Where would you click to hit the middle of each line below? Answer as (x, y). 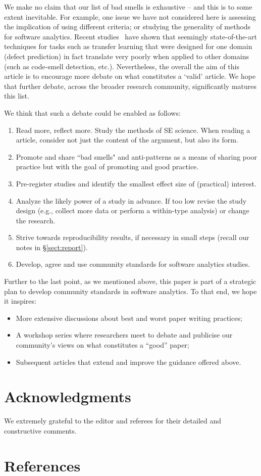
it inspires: (20, 301)
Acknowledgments (68, 396)
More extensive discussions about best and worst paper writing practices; (129, 318)
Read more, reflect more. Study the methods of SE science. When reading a (133, 130)
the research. (36, 220)
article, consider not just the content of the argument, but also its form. (127, 140)
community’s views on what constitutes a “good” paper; (102, 345)
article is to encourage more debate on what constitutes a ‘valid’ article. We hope (130, 76)
